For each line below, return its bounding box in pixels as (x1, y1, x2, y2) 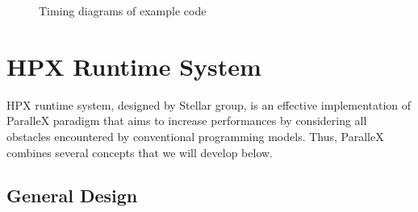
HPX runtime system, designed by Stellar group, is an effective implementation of (6, 96, 412, 113)
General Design (6, 183, 138, 208)
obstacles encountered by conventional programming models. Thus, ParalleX (6, 127, 384, 144)
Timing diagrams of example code (39, 2, 207, 19)
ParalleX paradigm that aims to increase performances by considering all (6, 112, 367, 129)
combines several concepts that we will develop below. (6, 143, 273, 160)
